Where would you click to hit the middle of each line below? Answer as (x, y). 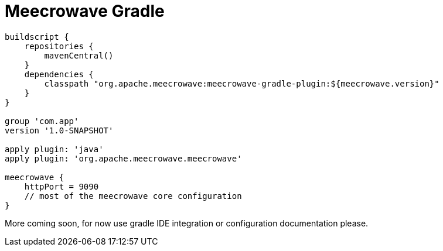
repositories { (59, 46)
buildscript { (37, 37)
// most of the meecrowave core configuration (133, 196)
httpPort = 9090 (62, 186)
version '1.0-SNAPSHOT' (59, 130)
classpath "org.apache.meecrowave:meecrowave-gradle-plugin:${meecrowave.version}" (242, 83)
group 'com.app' (42, 121)
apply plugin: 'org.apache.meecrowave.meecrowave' (123, 158)
